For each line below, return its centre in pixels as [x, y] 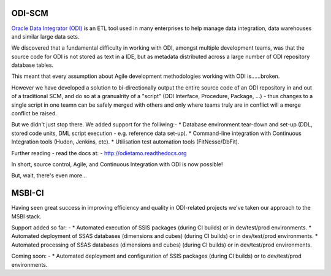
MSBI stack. [27, 216]
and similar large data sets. [45, 36]
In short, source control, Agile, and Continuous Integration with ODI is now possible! [117, 164]
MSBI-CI [28, 193]
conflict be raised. [34, 113]
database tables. [32, 65]
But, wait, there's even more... [49, 175]
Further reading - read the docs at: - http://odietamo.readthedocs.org [99, 153]
